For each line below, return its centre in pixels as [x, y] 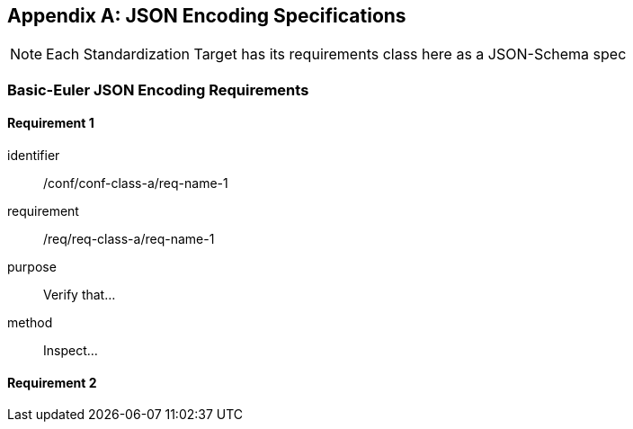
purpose [32, 267]
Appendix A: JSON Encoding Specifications [207, 16]
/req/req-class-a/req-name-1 [129, 239]
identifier [34, 156]
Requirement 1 [51, 123]
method [30, 323]
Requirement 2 [52, 382]
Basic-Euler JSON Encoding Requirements [158, 89]
